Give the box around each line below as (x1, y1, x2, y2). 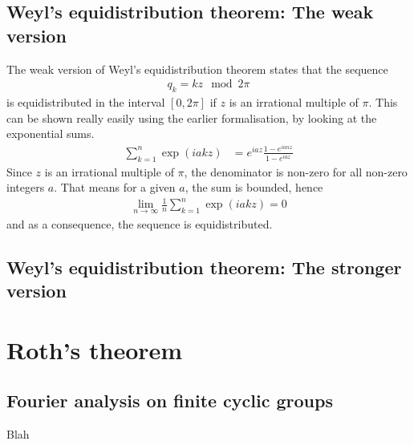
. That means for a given (54, 179, 176, 196)
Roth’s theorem (6, 333, 183, 366)
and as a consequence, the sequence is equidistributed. (6, 215, 273, 232)
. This (368, 94, 398, 111)
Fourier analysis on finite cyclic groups (6, 388, 333, 413)
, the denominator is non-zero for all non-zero (184, 163, 408, 180)
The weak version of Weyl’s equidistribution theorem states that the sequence (6, 60, 388, 77)
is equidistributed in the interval (6, 94, 165, 111)
